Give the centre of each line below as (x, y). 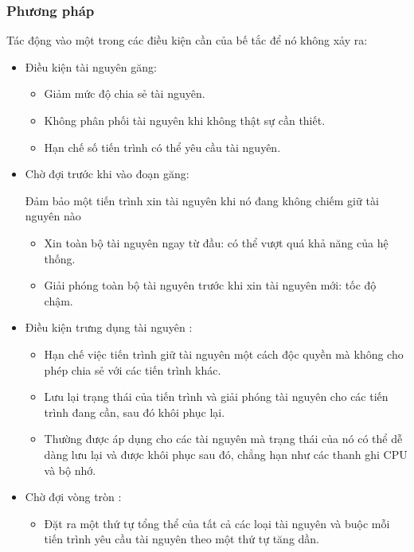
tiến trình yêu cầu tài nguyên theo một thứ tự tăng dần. (182, 539)
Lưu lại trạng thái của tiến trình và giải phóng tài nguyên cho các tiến (216, 397)
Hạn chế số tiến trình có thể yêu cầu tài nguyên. (162, 147)
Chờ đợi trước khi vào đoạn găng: (107, 174)
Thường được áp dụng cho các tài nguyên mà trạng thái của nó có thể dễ (223, 439)
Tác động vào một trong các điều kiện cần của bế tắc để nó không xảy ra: (187, 40)
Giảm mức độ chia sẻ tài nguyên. (125, 93)
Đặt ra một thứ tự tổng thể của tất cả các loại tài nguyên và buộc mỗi (217, 523)
